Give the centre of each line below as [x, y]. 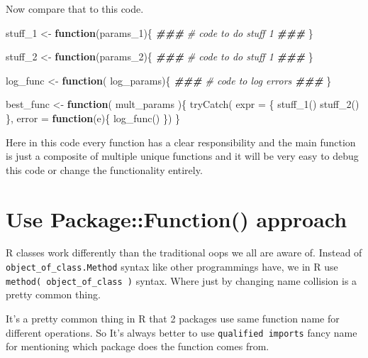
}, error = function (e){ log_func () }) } [93, 118]
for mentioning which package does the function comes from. [138, 346]
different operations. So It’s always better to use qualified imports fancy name [182, 332]
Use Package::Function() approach [177, 218]
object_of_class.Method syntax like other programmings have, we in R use [172, 267]
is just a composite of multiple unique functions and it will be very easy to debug [182, 156]
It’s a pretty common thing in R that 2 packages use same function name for [173, 318]
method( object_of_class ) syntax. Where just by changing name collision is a [182, 280]
